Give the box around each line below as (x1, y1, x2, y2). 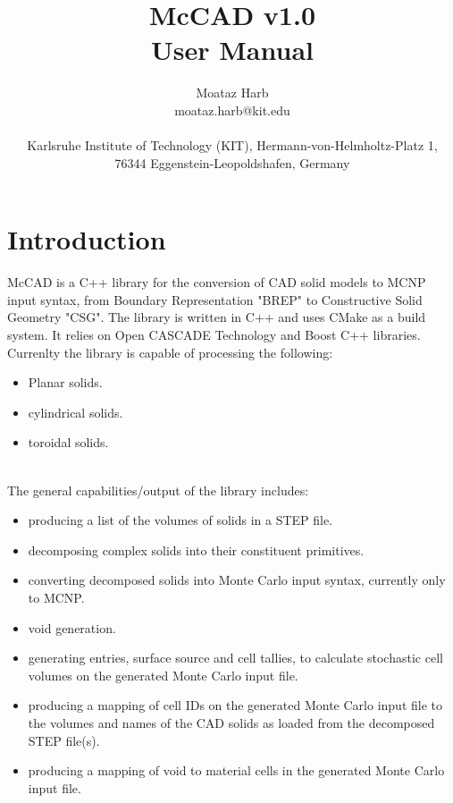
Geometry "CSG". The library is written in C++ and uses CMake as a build (7, 308, 426, 326)
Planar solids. (28, 373, 103, 392)
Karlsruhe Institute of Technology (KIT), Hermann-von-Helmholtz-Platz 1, (27, 136, 438, 155)
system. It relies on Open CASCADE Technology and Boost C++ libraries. (7, 325, 421, 343)
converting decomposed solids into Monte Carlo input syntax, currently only (28, 571, 446, 589)
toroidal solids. (28, 433, 109, 452)
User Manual (151, 31, 314, 68)
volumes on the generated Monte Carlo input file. (28, 665, 298, 684)
